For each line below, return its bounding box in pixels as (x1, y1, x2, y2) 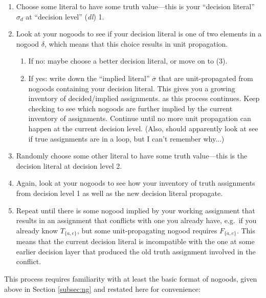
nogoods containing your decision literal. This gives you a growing (28, 83, 235, 93)
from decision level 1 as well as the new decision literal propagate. (16, 187, 223, 198)
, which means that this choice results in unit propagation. (45, 38, 228, 49)
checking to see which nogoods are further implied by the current (28, 103, 233, 113)
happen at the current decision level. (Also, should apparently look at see (28, 123, 258, 133)
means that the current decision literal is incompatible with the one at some (16, 236, 255, 247)
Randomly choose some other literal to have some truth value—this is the (16, 150, 248, 161)
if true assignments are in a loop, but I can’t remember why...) (28, 133, 225, 144)
